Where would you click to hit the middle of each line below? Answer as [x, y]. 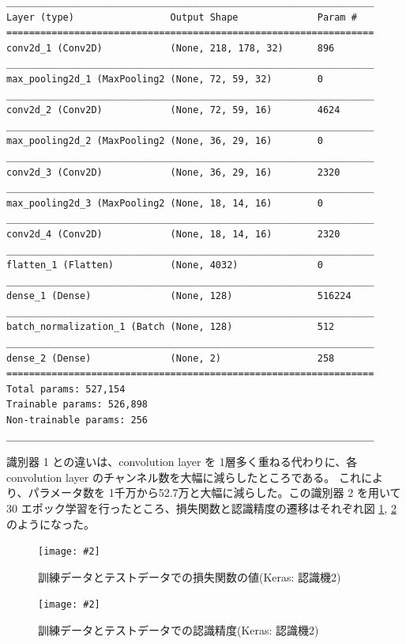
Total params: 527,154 [66, 389]
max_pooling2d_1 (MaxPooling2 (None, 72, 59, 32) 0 [165, 79]
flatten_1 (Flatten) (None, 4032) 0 [165, 265]
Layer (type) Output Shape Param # [182, 17]
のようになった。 [51, 523]
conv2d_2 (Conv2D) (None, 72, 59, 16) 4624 [173, 110]
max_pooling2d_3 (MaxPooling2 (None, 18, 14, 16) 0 [165, 203]
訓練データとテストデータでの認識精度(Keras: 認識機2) [179, 630]
